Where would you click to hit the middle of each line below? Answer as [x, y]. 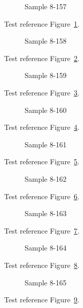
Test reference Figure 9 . [42, 300]
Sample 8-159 [46, 75]
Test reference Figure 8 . [42, 265]
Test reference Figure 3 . [42, 92]
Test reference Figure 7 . [42, 230]
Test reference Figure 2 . [42, 58]
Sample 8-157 [46, 6]
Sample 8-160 [46, 110]
